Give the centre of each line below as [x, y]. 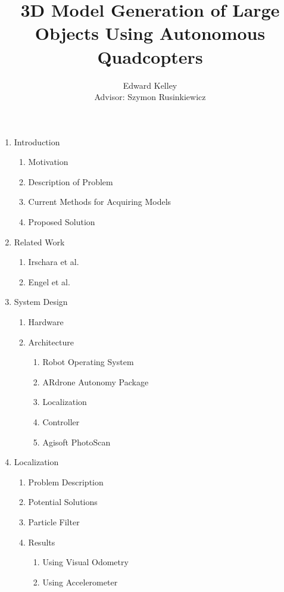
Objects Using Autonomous [150, 33]
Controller [61, 422]
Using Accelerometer [80, 582]
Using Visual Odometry [85, 562]
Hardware [46, 322]
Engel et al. [49, 281]
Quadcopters [150, 56]
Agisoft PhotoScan [77, 442]
